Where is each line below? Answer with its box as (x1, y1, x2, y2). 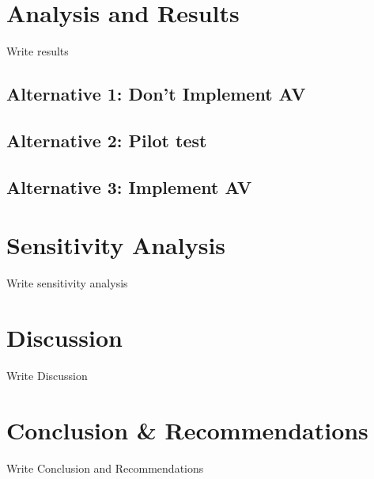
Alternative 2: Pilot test (6, 127, 207, 152)
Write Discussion (6, 367, 88, 383)
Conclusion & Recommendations (6, 413, 368, 446)
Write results (6, 43, 69, 59)
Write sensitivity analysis (6, 275, 128, 291)
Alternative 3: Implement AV (6, 174, 252, 199)
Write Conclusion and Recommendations (6, 459, 204, 476)
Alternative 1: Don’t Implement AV (6, 82, 306, 106)
